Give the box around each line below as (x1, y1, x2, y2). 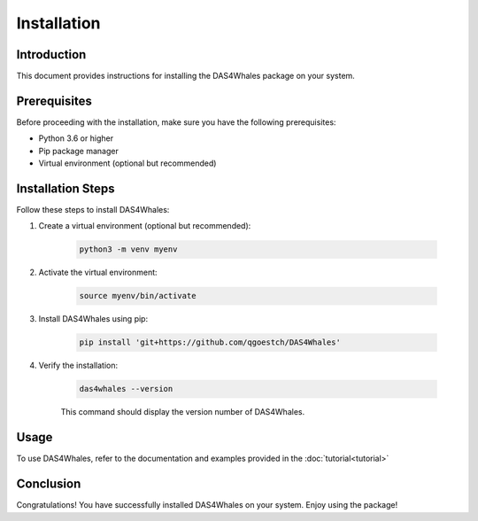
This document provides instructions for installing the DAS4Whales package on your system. (16, 71, 356, 82)
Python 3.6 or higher (38, 133, 114, 144)
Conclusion (16, 477, 81, 492)
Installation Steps (16, 181, 115, 196)
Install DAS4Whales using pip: (38, 314, 149, 324)
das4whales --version (79, 384, 173, 394)
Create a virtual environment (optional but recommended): (38, 221, 251, 231)
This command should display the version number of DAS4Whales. (60, 407, 305, 417)
